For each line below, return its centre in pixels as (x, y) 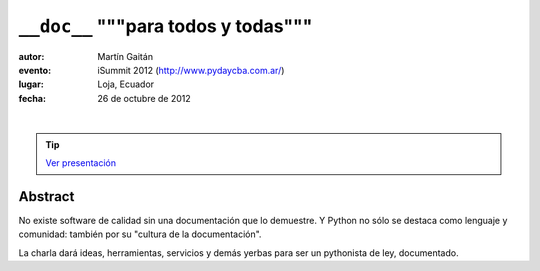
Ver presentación (81, 162)
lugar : (31, 84)
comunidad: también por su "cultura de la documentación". (140, 234)
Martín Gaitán (125, 56)
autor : (31, 56)
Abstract (46, 196)
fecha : (32, 98)
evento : (35, 70)
